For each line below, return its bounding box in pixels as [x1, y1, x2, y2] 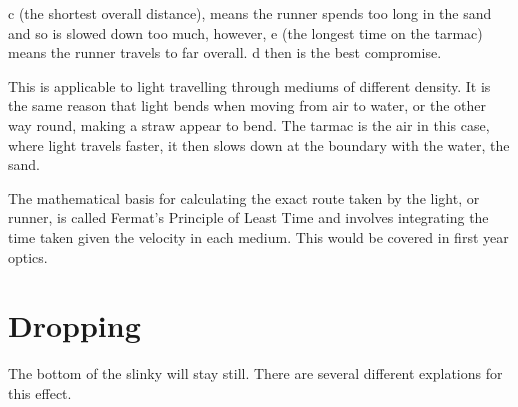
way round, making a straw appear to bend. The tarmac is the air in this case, [8, 114, 490, 135]
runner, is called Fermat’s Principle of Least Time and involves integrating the [8, 207, 489, 228]
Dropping [8, 305, 141, 346]
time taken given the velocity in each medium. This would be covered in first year [8, 226, 509, 247]
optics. [8, 246, 48, 267]
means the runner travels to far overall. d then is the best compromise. [8, 42, 442, 63]
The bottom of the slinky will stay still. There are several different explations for [8, 363, 503, 384]
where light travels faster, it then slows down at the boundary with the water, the [8, 134, 510, 155]
